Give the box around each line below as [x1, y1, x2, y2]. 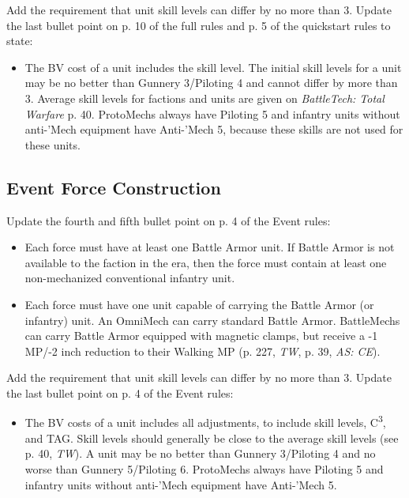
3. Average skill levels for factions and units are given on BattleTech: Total [24, 89, 385, 106]
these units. [24, 136, 81, 153]
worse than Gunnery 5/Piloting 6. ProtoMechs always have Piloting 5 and [24, 460, 384, 477]
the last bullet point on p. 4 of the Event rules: [6, 384, 234, 401]
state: [6, 32, 33, 49]
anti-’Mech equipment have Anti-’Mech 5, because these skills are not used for [24, 121, 403, 138]
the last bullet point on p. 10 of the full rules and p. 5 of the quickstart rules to [6, 17, 391, 33]
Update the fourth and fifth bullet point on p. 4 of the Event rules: [6, 212, 331, 228]
